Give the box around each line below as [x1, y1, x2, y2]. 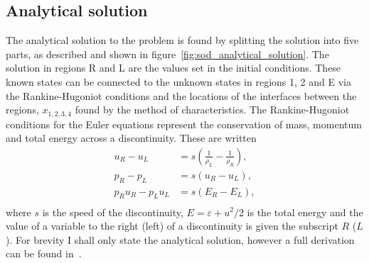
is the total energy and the [247, 204, 363, 219]
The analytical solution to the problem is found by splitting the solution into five [6, 33, 359, 47]
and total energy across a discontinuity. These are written [6, 130, 257, 145]
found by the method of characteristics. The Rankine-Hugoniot [75, 102, 350, 117]
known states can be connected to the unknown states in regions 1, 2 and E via [6, 74, 351, 89]
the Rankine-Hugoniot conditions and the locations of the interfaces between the [6, 88, 357, 103]
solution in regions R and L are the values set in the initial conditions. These [6, 60, 341, 75]
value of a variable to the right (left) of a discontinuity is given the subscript [6, 218, 338, 233]
